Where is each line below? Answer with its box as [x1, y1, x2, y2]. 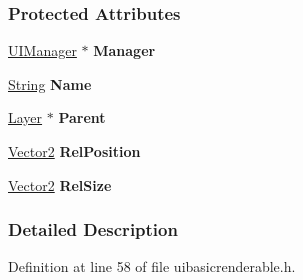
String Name [8, 73, 92, 94]
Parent [58, 107, 106, 128]
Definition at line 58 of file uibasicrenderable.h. [8, 256, 296, 277]
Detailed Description [8, 217, 178, 242]
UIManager [8, 40, 77, 61]
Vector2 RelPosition [8, 141, 141, 161]
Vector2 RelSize [8, 174, 112, 195]
